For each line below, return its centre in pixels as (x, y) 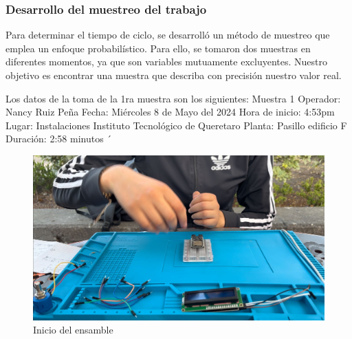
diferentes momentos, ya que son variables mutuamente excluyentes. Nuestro (166, 62)
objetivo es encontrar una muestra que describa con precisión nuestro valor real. (174, 75)
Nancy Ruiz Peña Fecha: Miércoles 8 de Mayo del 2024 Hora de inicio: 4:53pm (170, 112)
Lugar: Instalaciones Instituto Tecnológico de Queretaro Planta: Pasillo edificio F (176, 125)
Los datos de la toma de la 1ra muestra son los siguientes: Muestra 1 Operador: (173, 98)
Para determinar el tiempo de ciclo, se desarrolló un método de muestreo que (168, 35)
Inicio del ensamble (73, 330)
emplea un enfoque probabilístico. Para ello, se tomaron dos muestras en (158, 48)
